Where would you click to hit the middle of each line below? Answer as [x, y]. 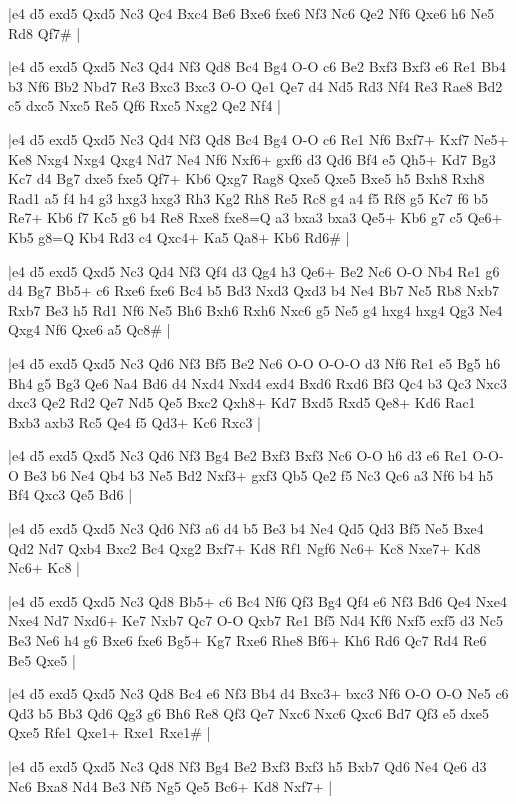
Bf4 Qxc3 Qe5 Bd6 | [70, 494]
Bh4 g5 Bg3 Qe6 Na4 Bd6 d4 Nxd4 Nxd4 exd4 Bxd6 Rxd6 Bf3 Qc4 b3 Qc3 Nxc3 [257, 382]
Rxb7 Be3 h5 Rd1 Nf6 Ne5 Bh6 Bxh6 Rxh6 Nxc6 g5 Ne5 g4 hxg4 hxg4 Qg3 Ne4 [255, 309]
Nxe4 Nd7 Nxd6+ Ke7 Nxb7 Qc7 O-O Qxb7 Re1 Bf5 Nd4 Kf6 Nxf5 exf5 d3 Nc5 [256, 620]
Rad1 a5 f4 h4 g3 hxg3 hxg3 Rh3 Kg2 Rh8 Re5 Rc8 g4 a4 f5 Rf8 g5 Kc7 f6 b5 [248, 197]
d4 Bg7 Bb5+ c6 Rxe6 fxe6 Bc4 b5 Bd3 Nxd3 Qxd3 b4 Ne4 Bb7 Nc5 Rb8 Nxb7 [253, 290]
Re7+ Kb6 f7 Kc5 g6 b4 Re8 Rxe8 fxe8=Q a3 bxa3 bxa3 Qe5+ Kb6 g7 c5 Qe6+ [255, 217]
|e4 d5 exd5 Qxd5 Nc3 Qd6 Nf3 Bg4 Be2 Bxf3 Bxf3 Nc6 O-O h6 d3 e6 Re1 [238, 455]
